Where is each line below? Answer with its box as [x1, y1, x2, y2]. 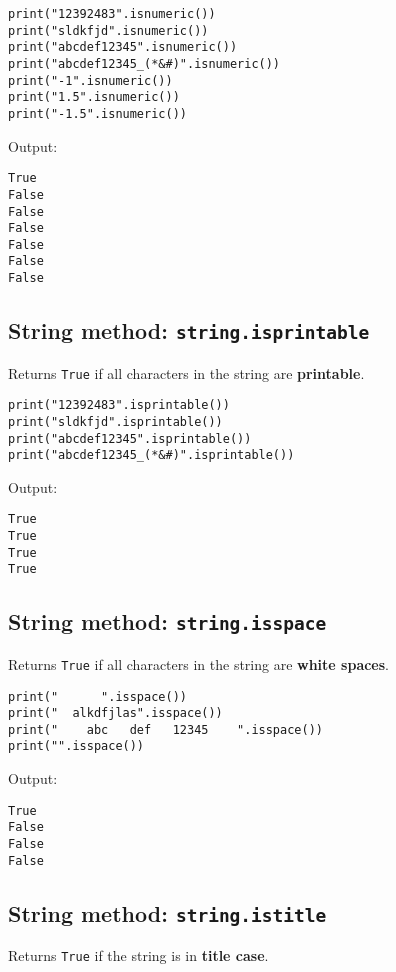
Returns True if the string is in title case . [8, 945, 269, 966]
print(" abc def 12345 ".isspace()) [8, 722, 323, 737]
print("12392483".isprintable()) [8, 398, 230, 413]
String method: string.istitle [8, 897, 327, 928]
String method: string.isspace [8, 606, 327, 637]
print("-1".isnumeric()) [8, 73, 173, 88]
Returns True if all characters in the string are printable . [8, 362, 365, 383]
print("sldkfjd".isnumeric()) [8, 23, 209, 38]
